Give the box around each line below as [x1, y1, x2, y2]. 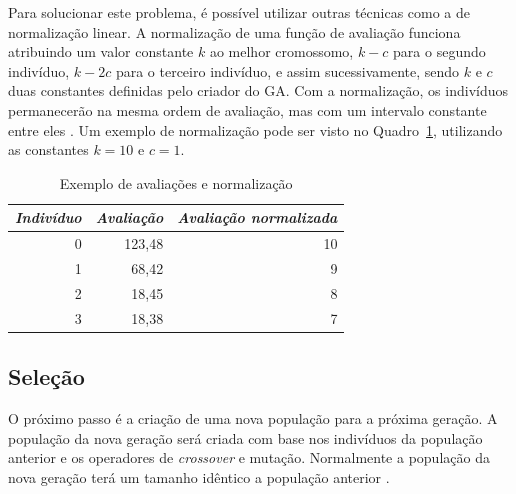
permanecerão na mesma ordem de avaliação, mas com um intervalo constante [8, 99, 487, 120]
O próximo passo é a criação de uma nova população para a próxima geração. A [8, 408, 498, 429]
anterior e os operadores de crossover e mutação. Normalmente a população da [8, 447, 490, 468]
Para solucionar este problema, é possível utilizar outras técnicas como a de [8, 2, 471, 22]
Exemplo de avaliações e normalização [59, 172, 293, 193]
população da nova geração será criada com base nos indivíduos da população [8, 427, 483, 448]
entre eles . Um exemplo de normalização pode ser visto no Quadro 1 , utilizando [8, 119, 503, 140]
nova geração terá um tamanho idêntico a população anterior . [8, 466, 390, 487]
